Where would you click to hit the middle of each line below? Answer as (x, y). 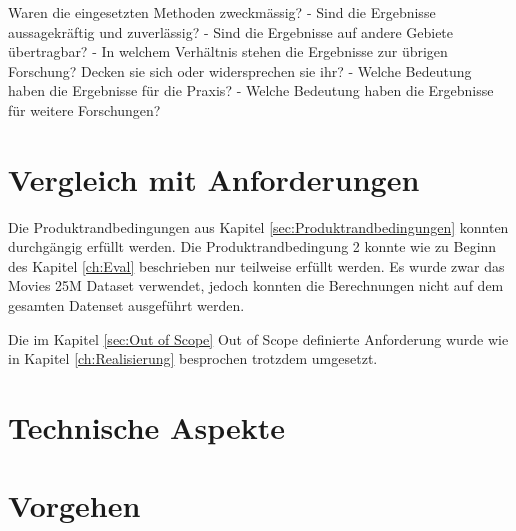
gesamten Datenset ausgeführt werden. (126, 305)
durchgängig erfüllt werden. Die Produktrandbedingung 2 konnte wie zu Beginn (252, 246)
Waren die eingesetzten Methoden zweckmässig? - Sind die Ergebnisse (222, 12)
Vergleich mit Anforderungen (214, 178)
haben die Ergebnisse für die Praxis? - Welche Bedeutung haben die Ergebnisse (251, 90)
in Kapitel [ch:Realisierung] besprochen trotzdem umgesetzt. (193, 358)
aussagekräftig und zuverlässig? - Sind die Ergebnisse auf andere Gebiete (231, 31)
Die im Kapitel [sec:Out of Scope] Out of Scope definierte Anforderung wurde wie (258, 338)
